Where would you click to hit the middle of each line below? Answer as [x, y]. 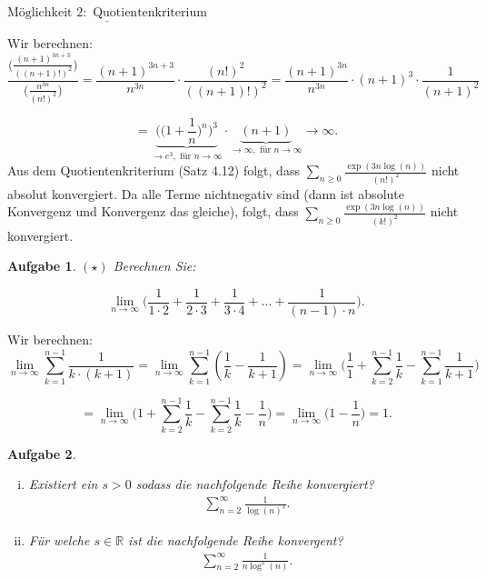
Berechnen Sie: [154, 266]
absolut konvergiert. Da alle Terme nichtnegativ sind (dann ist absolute [206, 193]
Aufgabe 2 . [42, 453]
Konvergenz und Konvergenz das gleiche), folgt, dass [153, 211]
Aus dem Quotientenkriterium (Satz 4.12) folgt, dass [154, 170]
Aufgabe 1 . [42, 266]
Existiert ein [63, 484]
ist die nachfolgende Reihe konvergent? [236, 540]
